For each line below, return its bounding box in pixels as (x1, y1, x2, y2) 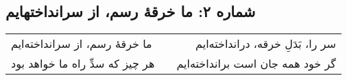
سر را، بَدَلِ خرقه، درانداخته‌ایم (195, 36, 336, 52)
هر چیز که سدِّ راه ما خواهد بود (11, 55, 155, 72)
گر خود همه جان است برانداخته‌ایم (176, 55, 336, 72)
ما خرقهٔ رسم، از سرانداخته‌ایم (11, 36, 152, 52)
